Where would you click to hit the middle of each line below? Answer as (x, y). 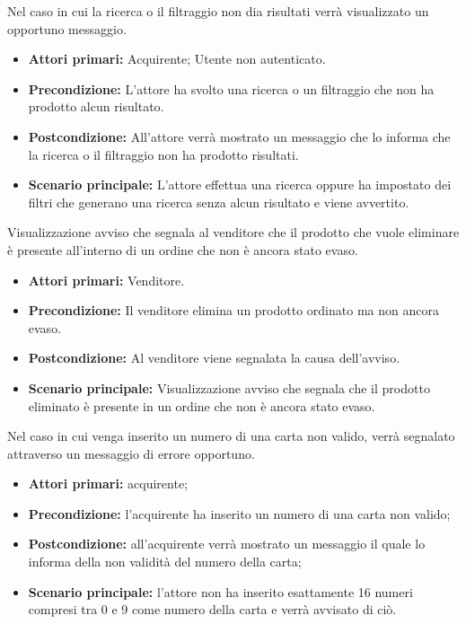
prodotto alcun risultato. (96, 106)
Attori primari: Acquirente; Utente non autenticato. (177, 59)
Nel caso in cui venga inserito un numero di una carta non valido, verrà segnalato (231, 436)
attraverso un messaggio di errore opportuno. (131, 453)
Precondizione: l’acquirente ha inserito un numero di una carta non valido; (239, 513)
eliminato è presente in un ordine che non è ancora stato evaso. (202, 405)
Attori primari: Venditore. (106, 280)
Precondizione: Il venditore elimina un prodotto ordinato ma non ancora (233, 310)
